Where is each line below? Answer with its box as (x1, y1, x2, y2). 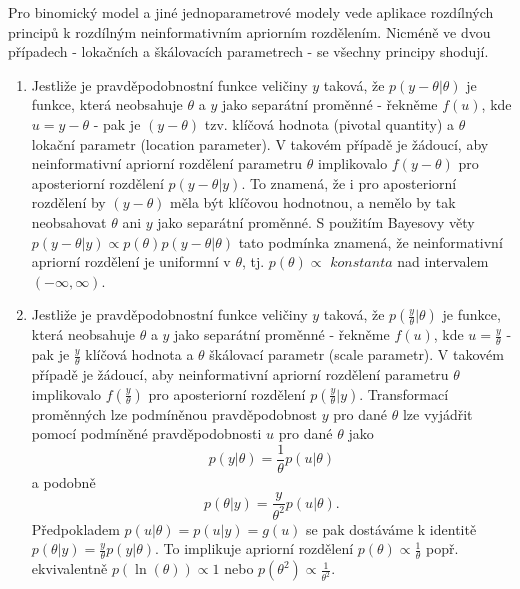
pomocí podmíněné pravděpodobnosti (31, 423, 262, 444)
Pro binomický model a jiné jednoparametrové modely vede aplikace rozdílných (8, 2, 494, 22)
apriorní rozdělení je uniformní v (31, 251, 231, 272)
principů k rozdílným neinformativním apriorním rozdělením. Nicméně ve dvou (8, 21, 491, 42)
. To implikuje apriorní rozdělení (155, 538, 354, 559)
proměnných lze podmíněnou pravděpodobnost (31, 403, 318, 424)
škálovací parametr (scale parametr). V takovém (209, 344, 504, 365)
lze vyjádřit (402, 403, 473, 424)
